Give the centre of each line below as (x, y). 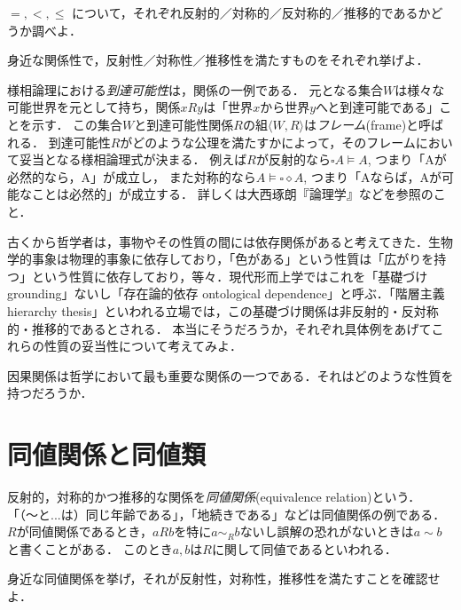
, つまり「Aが (407, 159)
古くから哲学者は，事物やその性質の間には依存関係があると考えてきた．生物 (230, 241)
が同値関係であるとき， (85, 531)
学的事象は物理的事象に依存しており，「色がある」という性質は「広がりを (221, 259)
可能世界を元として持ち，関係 (94, 107)
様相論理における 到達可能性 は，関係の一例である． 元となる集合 (195, 89)
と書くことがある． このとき (90, 548)
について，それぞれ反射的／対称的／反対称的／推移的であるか (251, 12)
